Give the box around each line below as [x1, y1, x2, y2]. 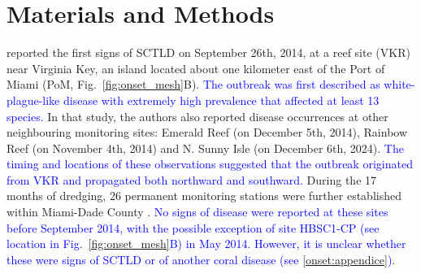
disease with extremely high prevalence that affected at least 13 [63, 91, 380, 108]
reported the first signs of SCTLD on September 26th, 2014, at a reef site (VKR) [7, 44, 410, 61]
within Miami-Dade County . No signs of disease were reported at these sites [7, 203, 388, 220]
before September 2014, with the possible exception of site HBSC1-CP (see [7, 219, 380, 236]
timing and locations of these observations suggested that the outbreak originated [7, 155, 413, 172]
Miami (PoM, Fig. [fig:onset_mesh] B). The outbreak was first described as [7, 76, 380, 93]
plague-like [7, 91, 60, 108]
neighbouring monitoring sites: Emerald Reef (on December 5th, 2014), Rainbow [7, 124, 408, 141]
